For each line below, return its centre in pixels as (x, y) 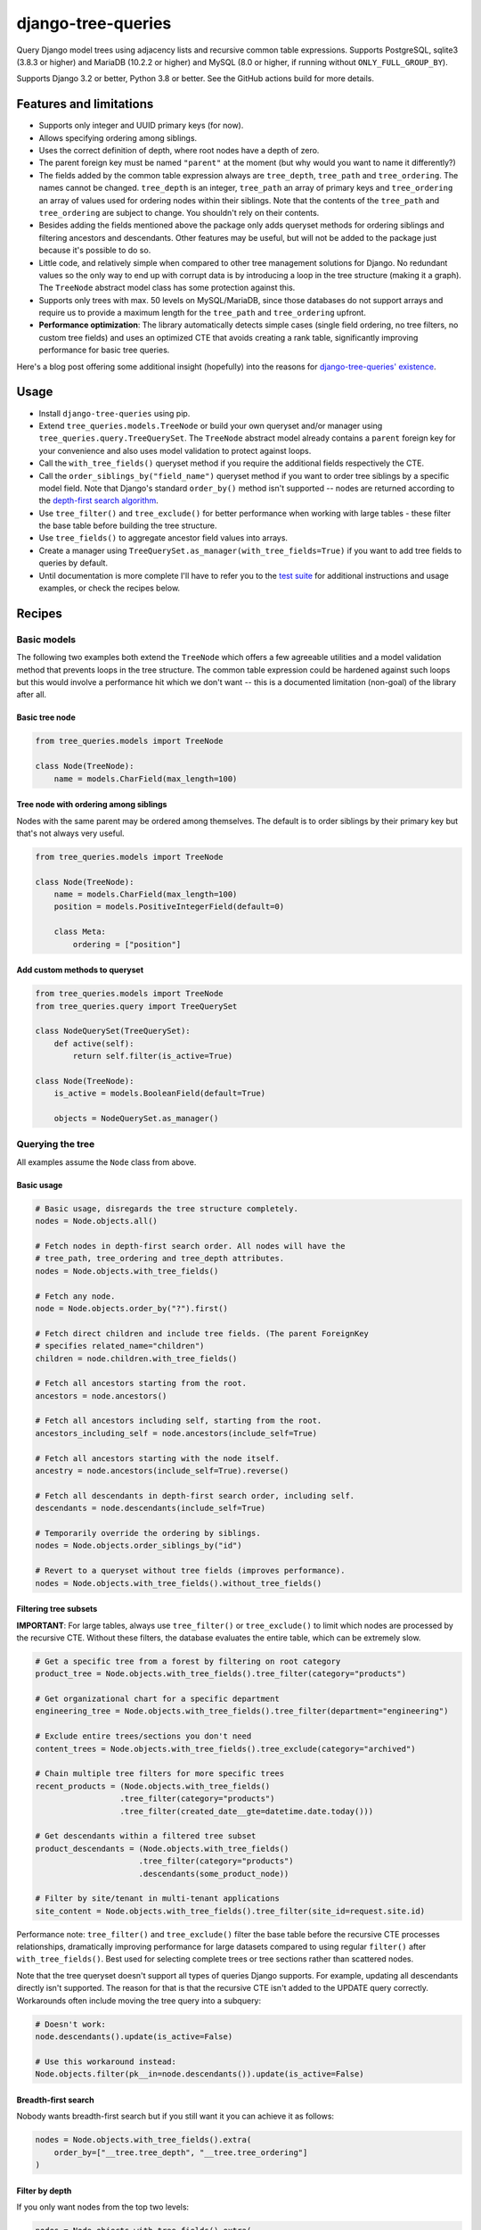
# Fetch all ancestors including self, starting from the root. (179, 1421)
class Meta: (80, 932)
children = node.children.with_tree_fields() (136, 1359)
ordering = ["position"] (127, 944)
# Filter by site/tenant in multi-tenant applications (157, 1899)
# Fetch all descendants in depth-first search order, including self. (195, 1495)
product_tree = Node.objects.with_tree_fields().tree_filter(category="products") (221, 1674)
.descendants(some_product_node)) (214, 1874)
